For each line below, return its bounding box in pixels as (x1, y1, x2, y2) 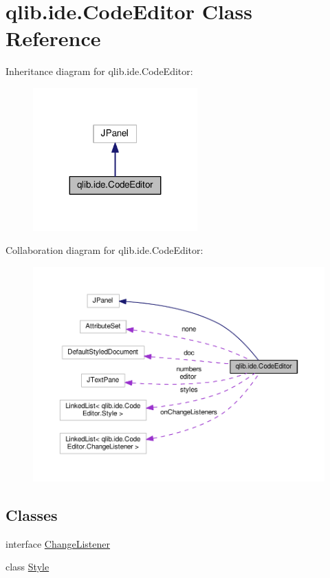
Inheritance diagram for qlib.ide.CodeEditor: (5, 64, 193, 78)
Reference (5, 24, 101, 52)
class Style (5, 559, 49, 574)
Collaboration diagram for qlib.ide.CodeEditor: (5, 243, 203, 257)
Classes (5, 504, 58, 525)
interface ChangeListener (5, 536, 111, 550)
